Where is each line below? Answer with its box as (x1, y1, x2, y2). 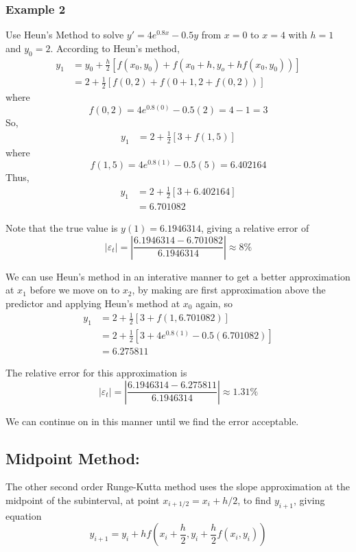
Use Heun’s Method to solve (5, 27, 124, 42)
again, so (195, 296, 233, 310)
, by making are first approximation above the (132, 283, 326, 297)
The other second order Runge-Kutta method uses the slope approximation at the (5, 479, 350, 494)
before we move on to (29, 283, 120, 297)
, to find (237, 492, 272, 507)
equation (5, 508, 42, 523)
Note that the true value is (5, 221, 118, 235)
